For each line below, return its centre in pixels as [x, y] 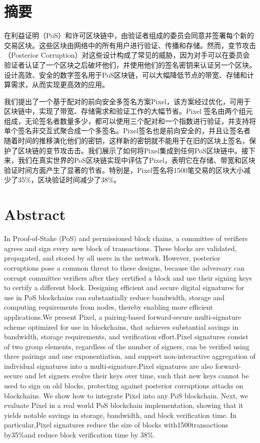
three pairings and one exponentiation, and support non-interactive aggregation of [130, 356]
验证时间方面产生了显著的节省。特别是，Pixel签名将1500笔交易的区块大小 [124, 170]
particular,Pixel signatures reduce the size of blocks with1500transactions [116, 425]
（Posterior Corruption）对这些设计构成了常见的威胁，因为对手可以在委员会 [127, 55]
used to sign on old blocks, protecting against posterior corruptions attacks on [124, 386]
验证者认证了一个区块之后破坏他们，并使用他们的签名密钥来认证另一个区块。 [130, 64]
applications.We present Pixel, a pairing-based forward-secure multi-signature [123, 316]
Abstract [35, 214]
